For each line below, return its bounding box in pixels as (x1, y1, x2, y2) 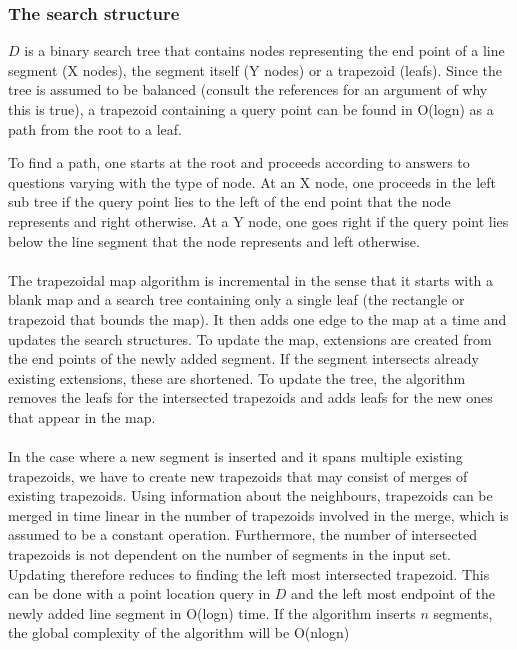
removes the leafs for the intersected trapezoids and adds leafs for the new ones (8, 387, 493, 408)
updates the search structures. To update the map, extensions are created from (8, 328, 492, 349)
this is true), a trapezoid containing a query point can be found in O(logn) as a (8, 99, 494, 119)
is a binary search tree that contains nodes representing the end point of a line (24, 40, 505, 61)
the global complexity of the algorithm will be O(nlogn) (8, 622, 350, 643)
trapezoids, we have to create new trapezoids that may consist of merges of (8, 465, 468, 486)
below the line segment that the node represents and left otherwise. (8, 230, 420, 251)
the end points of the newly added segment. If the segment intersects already (8, 348, 479, 369)
